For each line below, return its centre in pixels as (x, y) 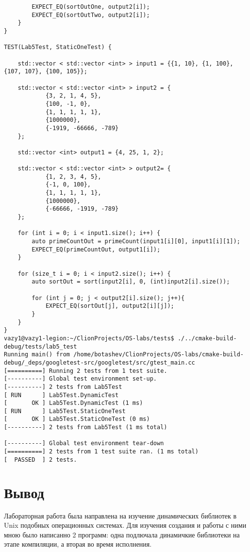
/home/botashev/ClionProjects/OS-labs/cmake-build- (158, 355)
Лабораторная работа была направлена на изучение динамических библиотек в (120, 515)
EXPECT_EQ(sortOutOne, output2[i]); (91, 7)
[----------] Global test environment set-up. (80, 379)
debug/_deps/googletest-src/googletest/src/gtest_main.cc (100, 362)
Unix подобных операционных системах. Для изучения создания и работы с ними (125, 525)
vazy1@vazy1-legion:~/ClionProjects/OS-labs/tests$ (89, 338)
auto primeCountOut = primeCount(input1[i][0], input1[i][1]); (136, 242)
